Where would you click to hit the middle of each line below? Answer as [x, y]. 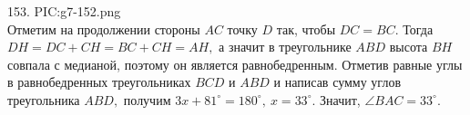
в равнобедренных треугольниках [99, 82]
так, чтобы [306, 29]
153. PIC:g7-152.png [64, 11]
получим [147, 99]
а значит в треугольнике [285, 47]
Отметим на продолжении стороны [104, 29]
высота [409, 47]
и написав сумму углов [337, 82]
